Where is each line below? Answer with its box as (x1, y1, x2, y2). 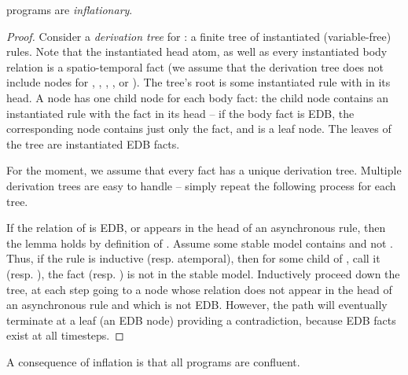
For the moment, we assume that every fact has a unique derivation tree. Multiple (6, 162, 402, 178)
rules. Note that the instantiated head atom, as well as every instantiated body (6, 43, 388, 60)
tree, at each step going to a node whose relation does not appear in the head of (6, 281, 392, 297)
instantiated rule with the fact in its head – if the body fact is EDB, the (6, 105, 355, 121)
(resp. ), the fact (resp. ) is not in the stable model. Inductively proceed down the (6, 265, 400, 281)
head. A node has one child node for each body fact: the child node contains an (6, 89, 388, 105)
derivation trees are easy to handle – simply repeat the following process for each (6, 177, 396, 193)
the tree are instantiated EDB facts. (6, 135, 180, 152)
